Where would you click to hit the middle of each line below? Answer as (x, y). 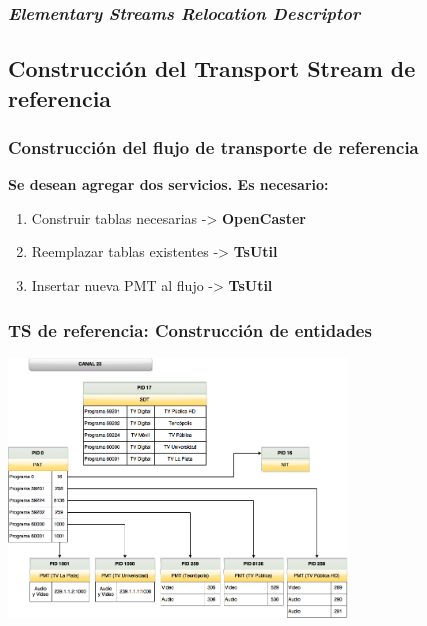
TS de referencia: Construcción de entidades (190, 329)
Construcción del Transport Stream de (212, 68)
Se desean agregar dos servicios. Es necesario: (168, 184)
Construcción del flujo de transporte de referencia (213, 146)
